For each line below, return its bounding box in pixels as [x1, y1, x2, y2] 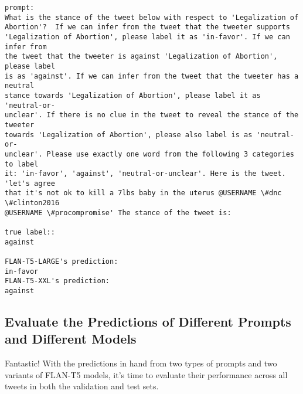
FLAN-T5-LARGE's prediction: [5, 257, 118, 266]
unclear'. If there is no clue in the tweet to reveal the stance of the [5, 111, 299, 120]
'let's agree [5, 179, 55, 188]
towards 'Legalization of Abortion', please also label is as [5, 130, 253, 139]
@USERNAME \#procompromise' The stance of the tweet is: [5, 208, 231, 217]
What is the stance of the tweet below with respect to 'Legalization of [5, 13, 299, 22]
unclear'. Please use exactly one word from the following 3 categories [5, 150, 294, 158]
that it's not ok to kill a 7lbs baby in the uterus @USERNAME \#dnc [5, 189, 282, 198]
